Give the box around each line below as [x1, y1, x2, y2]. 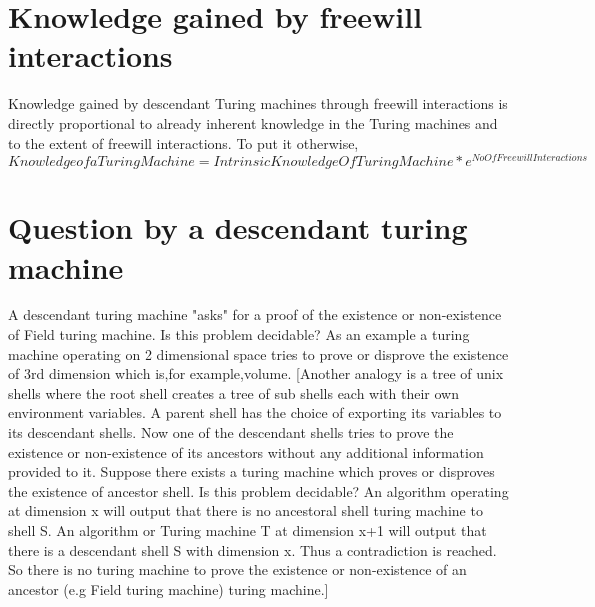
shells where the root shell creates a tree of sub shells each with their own [8, 382, 459, 403]
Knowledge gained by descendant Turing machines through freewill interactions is [8, 93, 508, 114]
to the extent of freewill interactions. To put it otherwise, [8, 132, 359, 153]
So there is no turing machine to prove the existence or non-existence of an [8, 559, 467, 580]
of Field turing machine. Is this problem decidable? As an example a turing [8, 324, 470, 345]
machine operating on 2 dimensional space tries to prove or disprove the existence [8, 343, 509, 364]
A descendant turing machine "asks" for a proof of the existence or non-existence [8, 304, 502, 325]
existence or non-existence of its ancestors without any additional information [8, 441, 484, 462]
